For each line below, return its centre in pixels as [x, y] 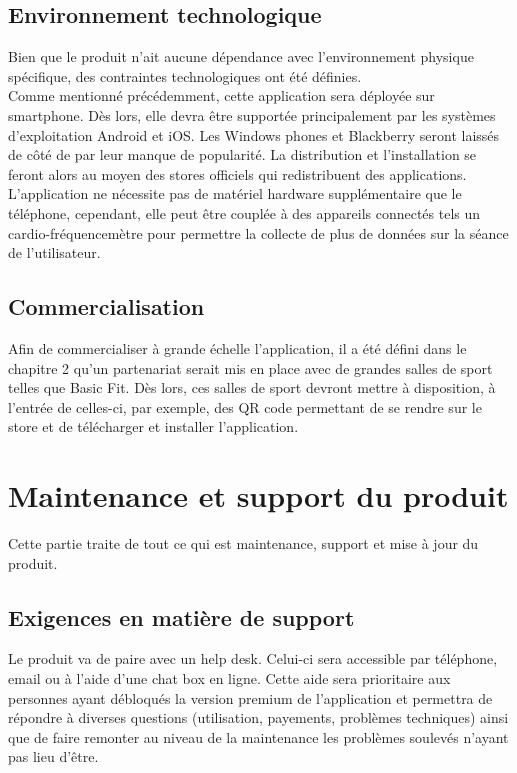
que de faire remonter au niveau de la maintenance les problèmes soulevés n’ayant [258, 736]
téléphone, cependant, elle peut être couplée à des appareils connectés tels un [244, 212]
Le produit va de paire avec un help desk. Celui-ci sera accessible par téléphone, [253, 658]
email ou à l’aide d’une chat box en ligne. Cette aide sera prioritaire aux [229, 678]
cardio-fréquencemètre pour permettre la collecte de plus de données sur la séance [258, 232]
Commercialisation [106, 306]
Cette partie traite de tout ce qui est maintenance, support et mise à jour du [243, 543]
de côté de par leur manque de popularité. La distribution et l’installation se [242, 154]
